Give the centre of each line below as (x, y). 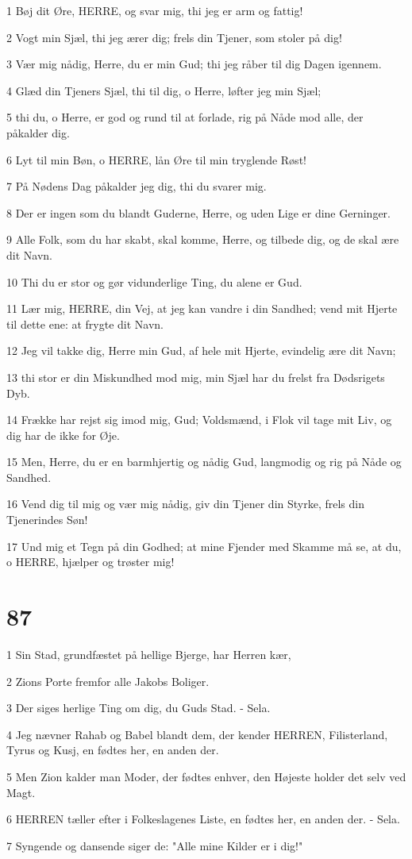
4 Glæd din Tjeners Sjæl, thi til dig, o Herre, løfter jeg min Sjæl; (164, 90)
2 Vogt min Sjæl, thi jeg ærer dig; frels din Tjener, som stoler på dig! (174, 37)
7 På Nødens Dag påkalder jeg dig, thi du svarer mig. (137, 186)
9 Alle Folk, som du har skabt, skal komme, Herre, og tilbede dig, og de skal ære (203, 239)
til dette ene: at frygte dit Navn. (85, 324)
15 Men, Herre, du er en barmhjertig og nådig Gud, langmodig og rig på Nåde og (204, 462)
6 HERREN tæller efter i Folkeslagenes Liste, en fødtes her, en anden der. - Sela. (203, 819)
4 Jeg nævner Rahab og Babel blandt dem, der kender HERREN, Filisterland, (197, 734)
